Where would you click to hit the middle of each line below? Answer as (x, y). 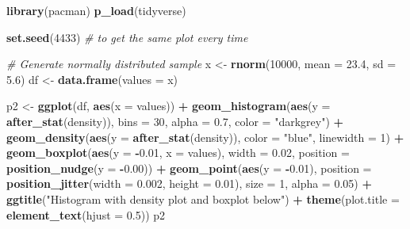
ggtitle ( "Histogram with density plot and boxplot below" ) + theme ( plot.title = (203, 198)
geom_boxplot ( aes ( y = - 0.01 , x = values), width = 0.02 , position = (178, 153)
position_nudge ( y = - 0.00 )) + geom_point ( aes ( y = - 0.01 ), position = (189, 168)
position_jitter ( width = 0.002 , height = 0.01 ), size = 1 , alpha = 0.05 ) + (189, 183)
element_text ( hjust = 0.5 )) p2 (86, 214)
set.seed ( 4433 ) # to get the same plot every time (127, 37)
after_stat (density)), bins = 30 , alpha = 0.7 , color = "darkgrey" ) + (175, 121)
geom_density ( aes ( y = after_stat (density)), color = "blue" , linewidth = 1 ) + (205, 137)
